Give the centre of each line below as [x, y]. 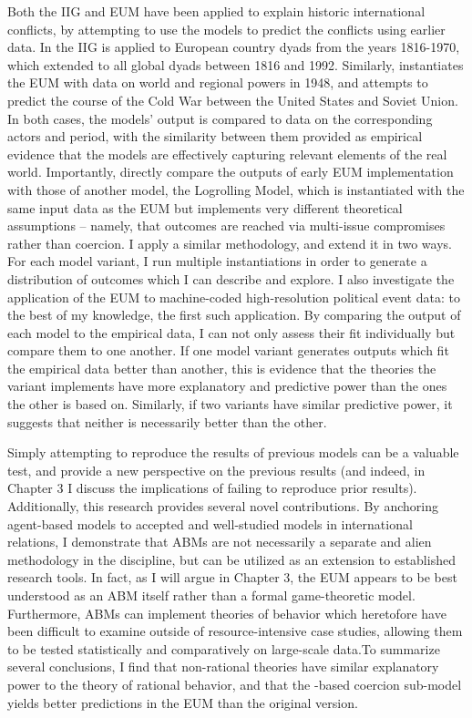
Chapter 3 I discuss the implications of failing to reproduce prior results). [212, 488]
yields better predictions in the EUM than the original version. [183, 702]
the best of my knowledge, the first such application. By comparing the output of [234, 315]
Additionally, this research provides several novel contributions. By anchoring [223, 506]
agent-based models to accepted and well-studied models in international [210, 523]
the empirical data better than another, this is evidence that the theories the [222, 368]
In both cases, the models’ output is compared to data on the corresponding [220, 118]
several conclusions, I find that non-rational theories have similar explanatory [223, 667]
